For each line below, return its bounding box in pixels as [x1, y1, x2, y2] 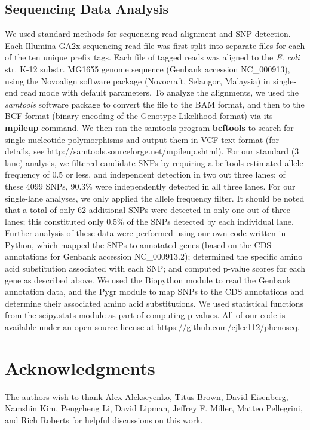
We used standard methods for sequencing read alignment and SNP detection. [5, 28, 291, 40]
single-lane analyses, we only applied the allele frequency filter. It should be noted [5, 191, 305, 204]
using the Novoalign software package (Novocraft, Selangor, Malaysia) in [5, 74, 271, 87]
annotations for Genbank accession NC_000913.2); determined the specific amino [5, 250, 303, 263]
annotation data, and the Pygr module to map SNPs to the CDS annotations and [5, 285, 304, 298]
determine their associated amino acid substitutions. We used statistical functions [5, 297, 304, 309]
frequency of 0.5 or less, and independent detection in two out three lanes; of [5, 168, 286, 181]
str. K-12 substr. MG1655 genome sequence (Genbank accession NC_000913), [5, 62, 290, 75]
